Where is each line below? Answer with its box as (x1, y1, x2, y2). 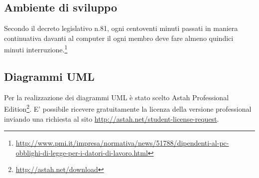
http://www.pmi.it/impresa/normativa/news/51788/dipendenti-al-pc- (15, 138, 229, 148)
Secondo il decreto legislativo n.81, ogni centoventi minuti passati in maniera (4, 23, 238, 33)
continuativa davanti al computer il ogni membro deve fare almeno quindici (4, 32, 234, 43)
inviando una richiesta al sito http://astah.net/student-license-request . (4, 113, 219, 124)
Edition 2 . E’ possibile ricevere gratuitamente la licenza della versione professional (4, 102, 252, 114)
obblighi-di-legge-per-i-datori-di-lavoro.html (15, 147, 148, 158)
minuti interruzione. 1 (4, 43, 68, 55)
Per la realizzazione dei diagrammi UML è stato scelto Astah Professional (4, 92, 229, 102)
